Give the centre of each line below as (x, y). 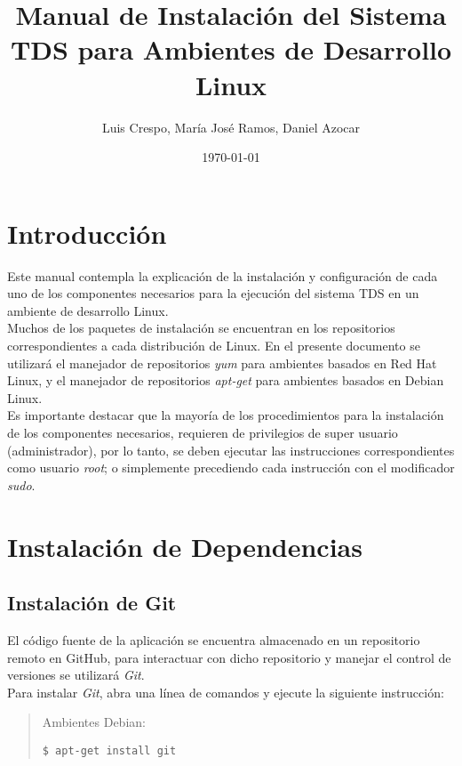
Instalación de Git (92, 603)
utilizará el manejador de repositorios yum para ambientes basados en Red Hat (222, 363)
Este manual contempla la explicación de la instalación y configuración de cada (223, 275)
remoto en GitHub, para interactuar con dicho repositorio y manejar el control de (229, 657)
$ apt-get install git (109, 750)
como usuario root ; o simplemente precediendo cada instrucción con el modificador (231, 468)
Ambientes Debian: (94, 722)
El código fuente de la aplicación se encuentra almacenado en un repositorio (214, 639)
